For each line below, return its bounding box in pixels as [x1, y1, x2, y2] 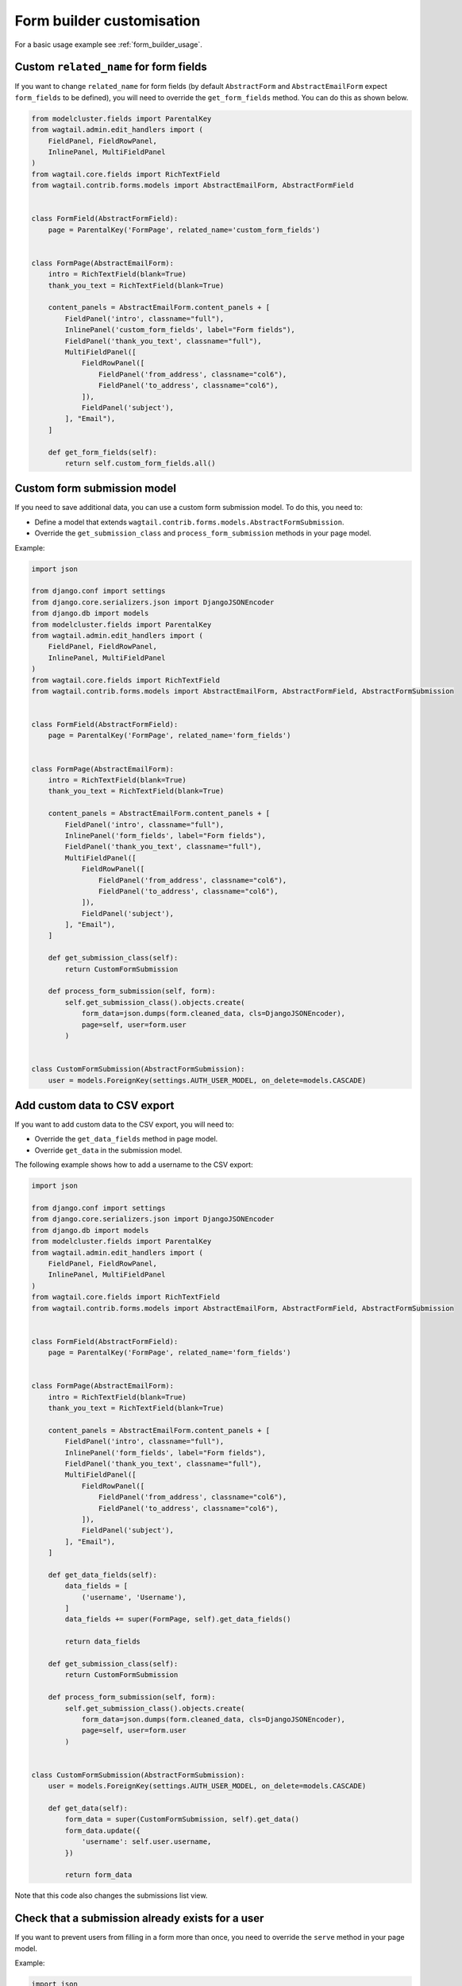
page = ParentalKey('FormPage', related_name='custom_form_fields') [48, 225, 321, 234]
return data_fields [64, 1637, 141, 1646]
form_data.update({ [64, 1826, 141, 1835]
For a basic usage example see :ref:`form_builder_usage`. [14, 40, 202, 49]
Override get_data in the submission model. [34, 1145, 183, 1155]
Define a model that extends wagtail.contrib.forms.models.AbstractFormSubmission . [34, 517, 345, 527]
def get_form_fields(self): [48, 447, 158, 457]
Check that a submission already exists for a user [14, 1911, 264, 1926]
